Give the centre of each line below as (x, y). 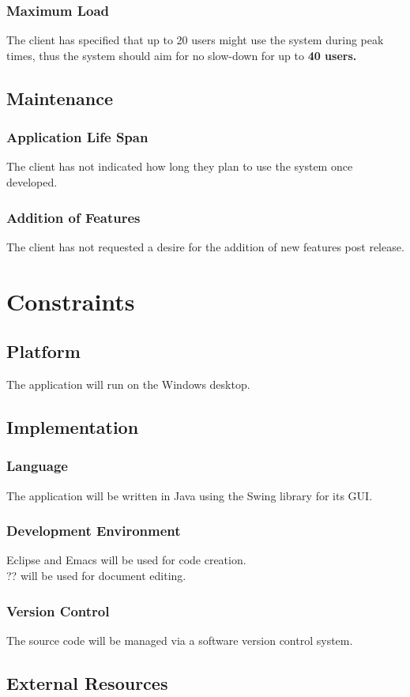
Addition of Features (73, 217)
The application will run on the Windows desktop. (128, 384)
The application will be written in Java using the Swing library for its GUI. (190, 495)
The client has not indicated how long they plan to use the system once (180, 166)
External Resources (87, 682)
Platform (43, 351)
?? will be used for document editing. (96, 575)
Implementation (73, 426)
